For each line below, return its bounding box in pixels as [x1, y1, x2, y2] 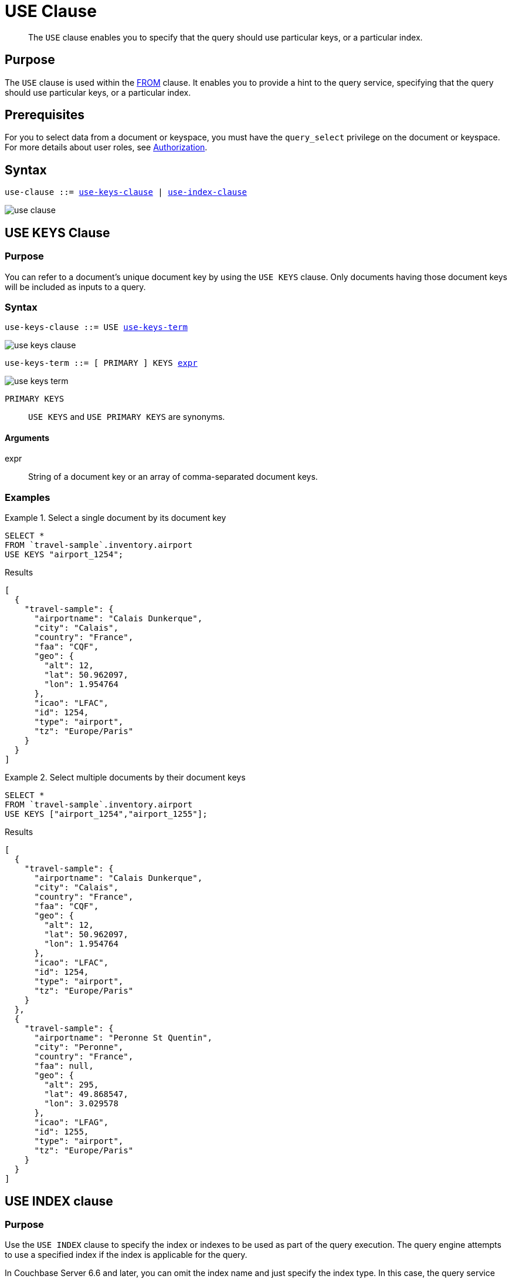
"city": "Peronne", [34, 1042, 124, 1052]
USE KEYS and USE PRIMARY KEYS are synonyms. [28, 412, 225, 422]
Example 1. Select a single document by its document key [5, 513, 226, 523]
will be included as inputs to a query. [5, 281, 146, 292]
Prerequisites [5, 107, 84, 123]
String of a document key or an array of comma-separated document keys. [28, 472, 318, 482]
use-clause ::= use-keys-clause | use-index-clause [5, 187, 247, 197]
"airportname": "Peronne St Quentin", [34, 1033, 213, 1043]
